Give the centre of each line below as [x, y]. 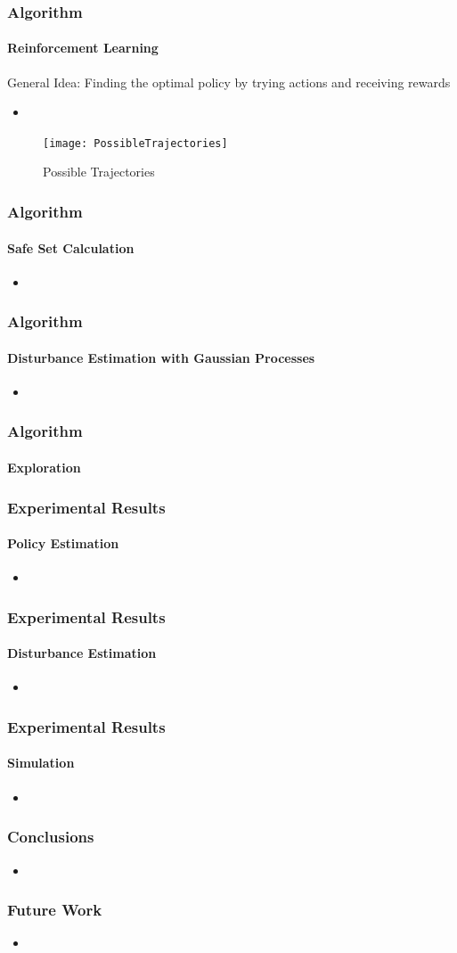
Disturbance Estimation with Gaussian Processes [161, 357]
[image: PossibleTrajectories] [135, 143]
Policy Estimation [63, 543]
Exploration [44, 467]
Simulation [41, 763]
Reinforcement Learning [83, 48]
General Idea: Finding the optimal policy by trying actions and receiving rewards [229, 82]
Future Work [55, 910]
